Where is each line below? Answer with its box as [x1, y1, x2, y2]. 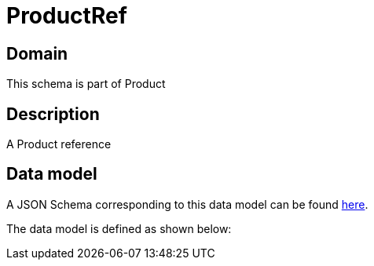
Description [6, 104, 100, 124]
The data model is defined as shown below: [6, 221, 232, 235]
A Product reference [6, 137, 112, 151]
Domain [6, 43, 68, 64]
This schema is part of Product [6, 77, 166, 91]
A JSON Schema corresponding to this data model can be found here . [6, 197, 368, 211]
